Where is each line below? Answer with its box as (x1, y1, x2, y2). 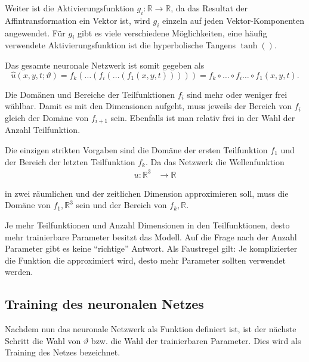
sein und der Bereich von (76, 199, 167, 211)
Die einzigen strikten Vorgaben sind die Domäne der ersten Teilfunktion (5, 144, 268, 156)
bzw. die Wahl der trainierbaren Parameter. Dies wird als (91, 334, 301, 346)
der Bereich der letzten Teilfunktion (5, 155, 135, 168)
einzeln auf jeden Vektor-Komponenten (162, 14, 305, 26)
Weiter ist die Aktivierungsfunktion (5, 2, 134, 14)
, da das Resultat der (171, 2, 248, 14)
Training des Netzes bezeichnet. (5, 346, 120, 358)
